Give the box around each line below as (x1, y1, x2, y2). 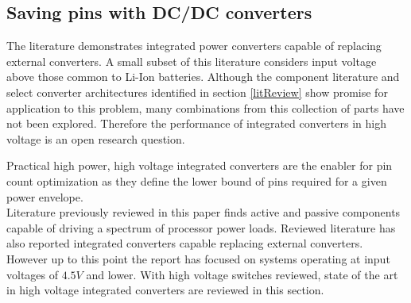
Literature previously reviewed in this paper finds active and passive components (6, 204, 401, 221)
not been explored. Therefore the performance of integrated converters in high (6, 115, 386, 132)
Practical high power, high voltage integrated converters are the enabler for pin (6, 157, 393, 174)
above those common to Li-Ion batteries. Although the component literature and (6, 68, 400, 85)
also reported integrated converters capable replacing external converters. (6, 235, 363, 251)
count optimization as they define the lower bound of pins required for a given (6, 172, 387, 189)
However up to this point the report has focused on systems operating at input (6, 250, 390, 267)
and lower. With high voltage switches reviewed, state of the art (86, 266, 398, 282)
